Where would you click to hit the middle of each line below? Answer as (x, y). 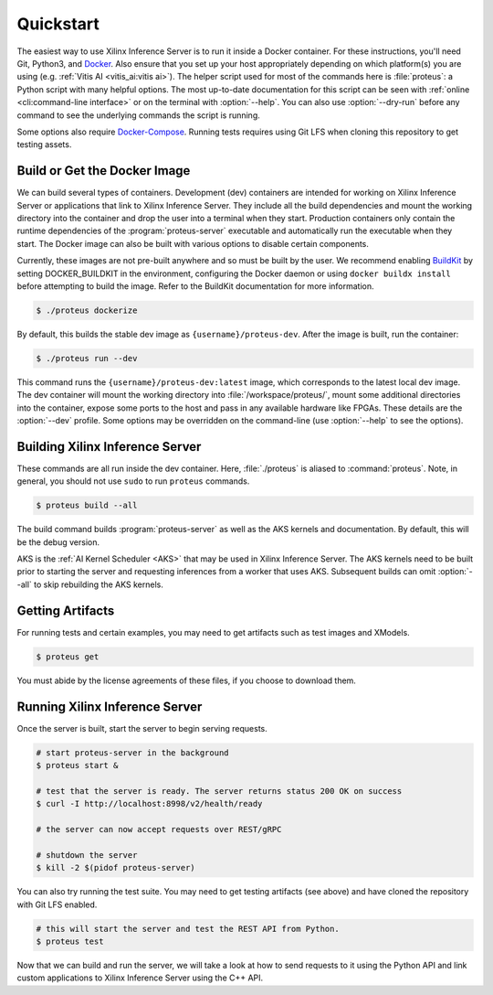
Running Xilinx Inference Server (110, 706)
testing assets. (44, 144)
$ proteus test (70, 941)
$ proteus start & (77, 765)
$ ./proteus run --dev (87, 358)
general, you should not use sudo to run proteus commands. (133, 481)
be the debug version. (58, 542)
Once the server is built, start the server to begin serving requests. (142, 728)
